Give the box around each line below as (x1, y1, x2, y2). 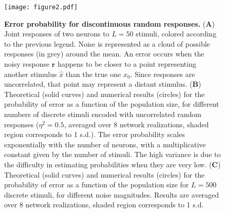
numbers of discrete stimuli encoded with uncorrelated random (4, 109, 201, 119)
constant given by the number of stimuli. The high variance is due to (4, 149, 221, 160)
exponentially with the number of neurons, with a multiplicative (4, 139, 206, 149)
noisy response (4, 59, 50, 69)
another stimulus (4, 68, 57, 79)
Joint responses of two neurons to (4, 28, 109, 39)
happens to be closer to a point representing (58, 59, 196, 69)
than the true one (65, 68, 121, 79)
